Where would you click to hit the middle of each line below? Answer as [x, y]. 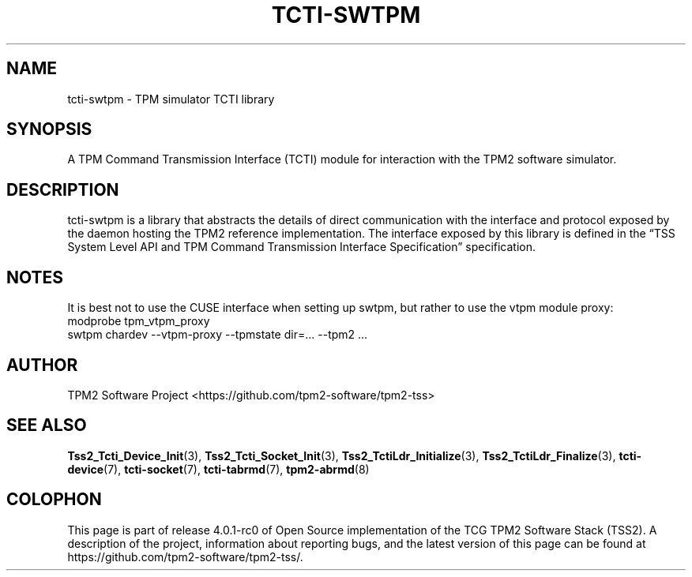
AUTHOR [42, 365]
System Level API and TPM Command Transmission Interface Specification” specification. [302, 247]
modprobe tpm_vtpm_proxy [139, 321]
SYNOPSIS [49, 129]
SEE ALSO [47, 425]
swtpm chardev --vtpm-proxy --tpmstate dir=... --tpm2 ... [218, 335]
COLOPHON [54, 500]
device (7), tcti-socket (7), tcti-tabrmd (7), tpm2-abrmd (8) [218, 469]
